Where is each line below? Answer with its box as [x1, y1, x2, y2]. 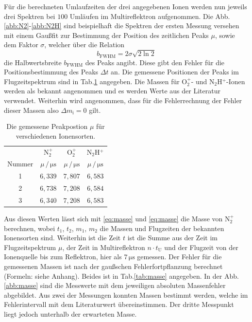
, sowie [215, 30, 235, 40]
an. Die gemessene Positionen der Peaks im [111, 67, 239, 77]
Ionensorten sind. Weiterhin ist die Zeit [4, 233, 121, 243]
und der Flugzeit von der [164, 242, 238, 252]
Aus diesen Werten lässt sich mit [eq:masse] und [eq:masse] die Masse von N [4, 214, 230, 224]
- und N [191, 76, 215, 86]
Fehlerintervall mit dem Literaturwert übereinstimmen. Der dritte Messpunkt [4, 299, 234, 309]
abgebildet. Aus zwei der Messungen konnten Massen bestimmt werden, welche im [4, 289, 248, 300]
